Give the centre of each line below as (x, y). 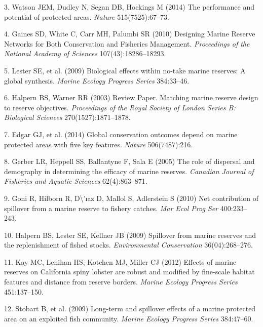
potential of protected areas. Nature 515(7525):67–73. (87, 16)
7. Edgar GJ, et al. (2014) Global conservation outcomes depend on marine (121, 134)
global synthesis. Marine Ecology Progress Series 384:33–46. (97, 80)
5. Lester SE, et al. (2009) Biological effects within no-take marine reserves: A (125, 70)
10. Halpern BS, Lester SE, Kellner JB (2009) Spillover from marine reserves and (130, 235)
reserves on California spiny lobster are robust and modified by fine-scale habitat (129, 272)
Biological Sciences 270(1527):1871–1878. (67, 117)
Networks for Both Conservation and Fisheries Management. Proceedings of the (127, 43)
